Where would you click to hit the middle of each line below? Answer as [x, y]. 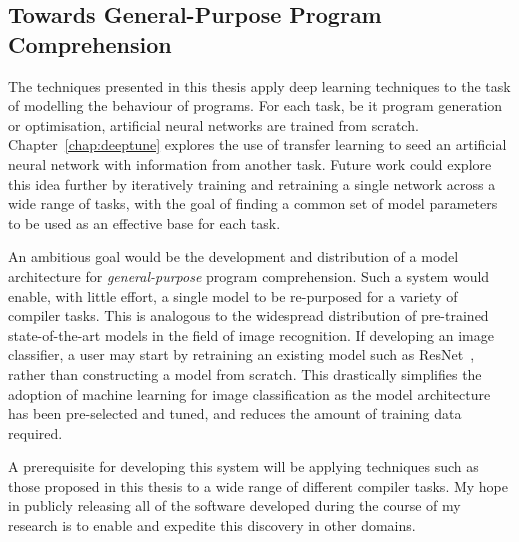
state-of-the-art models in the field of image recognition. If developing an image [251, 334]
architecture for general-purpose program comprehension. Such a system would [249, 275]
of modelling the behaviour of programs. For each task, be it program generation [255, 105]
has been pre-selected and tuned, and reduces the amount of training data [235, 413]
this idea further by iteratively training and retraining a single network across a [252, 183]
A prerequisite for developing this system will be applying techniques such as [243, 466]
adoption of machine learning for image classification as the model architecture [249, 393]
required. [35, 432]
